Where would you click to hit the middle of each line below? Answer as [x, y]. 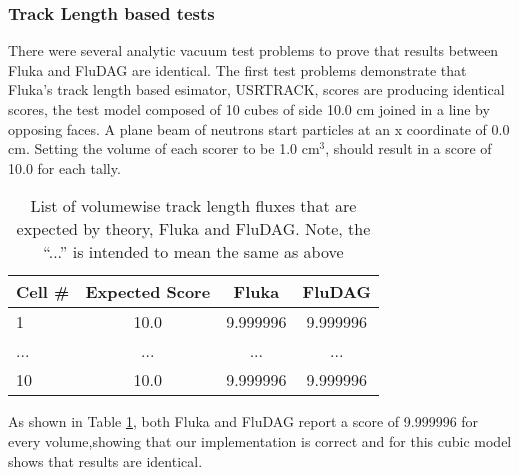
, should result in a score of [408, 148]
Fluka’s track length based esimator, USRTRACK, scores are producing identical [256, 89]
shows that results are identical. [105, 460]
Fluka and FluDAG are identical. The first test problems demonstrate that [237, 69]
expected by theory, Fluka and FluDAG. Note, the [193, 229]
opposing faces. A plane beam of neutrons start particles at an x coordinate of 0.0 [259, 128]
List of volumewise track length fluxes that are [193, 206]
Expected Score [148, 292]
